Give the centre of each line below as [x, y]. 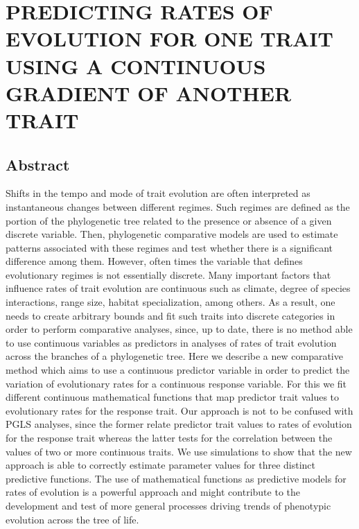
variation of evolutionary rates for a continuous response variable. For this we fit [176, 383]
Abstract [38, 164]
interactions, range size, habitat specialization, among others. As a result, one [170, 302]
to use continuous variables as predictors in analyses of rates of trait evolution [171, 342]
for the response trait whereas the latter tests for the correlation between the [169, 438]
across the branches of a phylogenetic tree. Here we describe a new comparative [174, 356]
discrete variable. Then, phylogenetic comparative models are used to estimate [172, 234]
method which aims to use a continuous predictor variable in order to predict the [178, 370]
